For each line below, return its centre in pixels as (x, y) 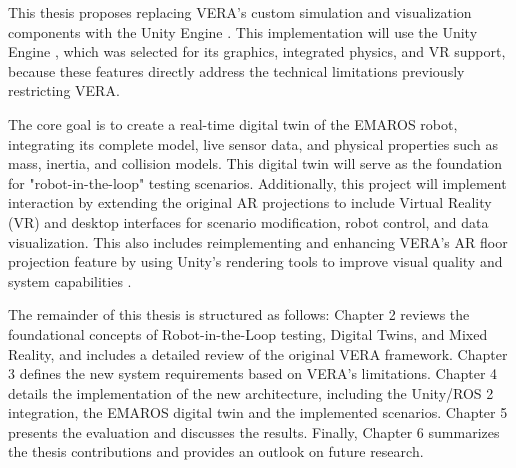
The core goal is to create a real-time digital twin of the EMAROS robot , (233, 123)
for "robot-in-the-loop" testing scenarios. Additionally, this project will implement (257, 182)
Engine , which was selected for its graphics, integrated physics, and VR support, (257, 51)
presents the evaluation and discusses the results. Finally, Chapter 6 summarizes (254, 431)
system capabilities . (70, 280)
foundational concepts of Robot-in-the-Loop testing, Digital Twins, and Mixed (248, 333)
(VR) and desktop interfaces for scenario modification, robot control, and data (248, 221)
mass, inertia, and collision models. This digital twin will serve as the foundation (255, 163)
